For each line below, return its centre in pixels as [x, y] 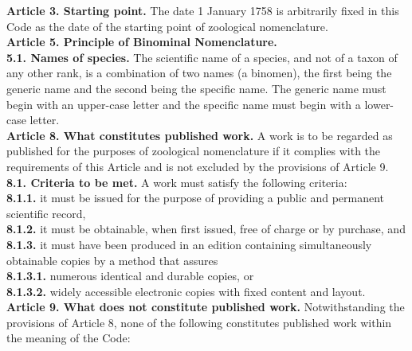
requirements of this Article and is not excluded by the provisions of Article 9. [198, 166]
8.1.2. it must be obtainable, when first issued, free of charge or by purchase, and [206, 229]
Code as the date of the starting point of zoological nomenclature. [167, 26]
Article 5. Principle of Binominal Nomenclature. [142, 42]
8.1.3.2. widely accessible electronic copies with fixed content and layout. [186, 291]
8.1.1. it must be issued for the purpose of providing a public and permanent [196, 198]
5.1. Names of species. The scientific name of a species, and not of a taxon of [202, 57]
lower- [379, 104]
